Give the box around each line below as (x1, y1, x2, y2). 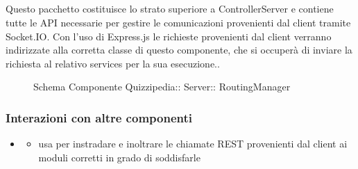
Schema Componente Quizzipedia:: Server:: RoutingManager (33, 79, 291, 94)
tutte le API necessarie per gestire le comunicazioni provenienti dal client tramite (6, 15, 351, 29)
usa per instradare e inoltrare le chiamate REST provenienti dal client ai (38, 136, 348, 151)
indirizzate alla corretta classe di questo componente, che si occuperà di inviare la (6, 42, 352, 57)
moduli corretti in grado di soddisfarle (38, 150, 201, 164)
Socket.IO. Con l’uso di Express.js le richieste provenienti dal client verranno (6, 29, 332, 43)
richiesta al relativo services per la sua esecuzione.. (6, 56, 220, 70)
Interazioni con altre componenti (6, 108, 192, 126)
